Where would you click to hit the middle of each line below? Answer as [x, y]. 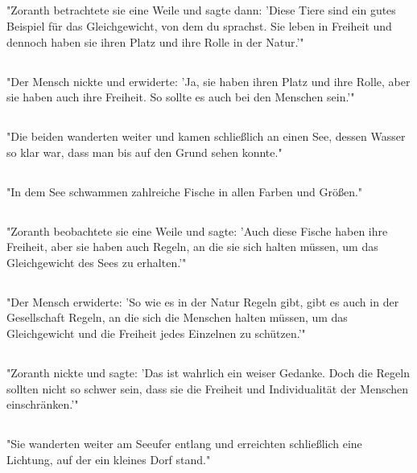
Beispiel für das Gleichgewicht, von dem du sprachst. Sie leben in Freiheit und [199, 25]
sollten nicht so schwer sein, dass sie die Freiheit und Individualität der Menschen [208, 388]
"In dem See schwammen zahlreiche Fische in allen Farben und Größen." [185, 191]
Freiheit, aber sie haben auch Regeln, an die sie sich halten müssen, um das [192, 247]
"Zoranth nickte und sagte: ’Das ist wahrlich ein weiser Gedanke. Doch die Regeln [208, 373]
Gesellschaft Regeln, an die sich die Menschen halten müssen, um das [177, 317]
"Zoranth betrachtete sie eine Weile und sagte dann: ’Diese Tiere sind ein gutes [201, 10]
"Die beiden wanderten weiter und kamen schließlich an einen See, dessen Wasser [206, 136]
